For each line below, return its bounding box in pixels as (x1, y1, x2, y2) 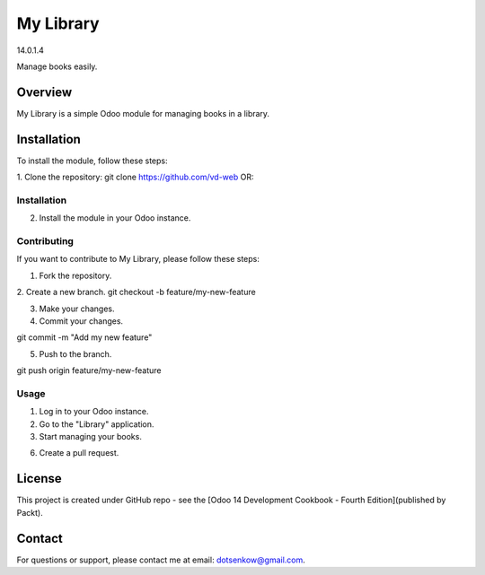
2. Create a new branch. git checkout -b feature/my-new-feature (16, 287, 256, 298)
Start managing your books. (39, 431, 143, 442)
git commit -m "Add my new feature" (16, 332, 153, 343)
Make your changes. (39, 303, 116, 314)
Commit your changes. (39, 315, 124, 327)
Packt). (16, 507, 44, 518)
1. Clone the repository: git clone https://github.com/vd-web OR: (16, 171, 254, 183)
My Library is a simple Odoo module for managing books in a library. (16, 108, 269, 118)
